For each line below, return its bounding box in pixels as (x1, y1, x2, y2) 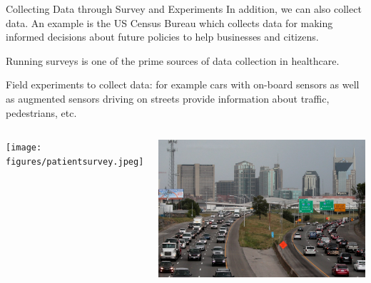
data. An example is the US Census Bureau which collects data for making (6, 15, 333, 30)
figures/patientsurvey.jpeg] (6, 156, 144, 167)
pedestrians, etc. (6, 105, 77, 120)
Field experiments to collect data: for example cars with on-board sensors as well (6, 77, 360, 92)
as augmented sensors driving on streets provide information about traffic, (6, 91, 330, 106)
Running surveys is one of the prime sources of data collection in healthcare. (6, 53, 340, 68)
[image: (6, 143, 42, 153)
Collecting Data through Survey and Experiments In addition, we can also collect (6, 1, 362, 16)
